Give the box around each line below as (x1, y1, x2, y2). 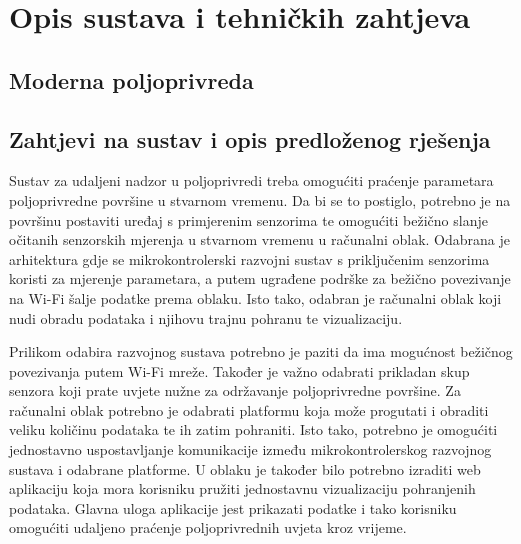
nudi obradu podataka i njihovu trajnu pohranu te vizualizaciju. (9, 307, 403, 328)
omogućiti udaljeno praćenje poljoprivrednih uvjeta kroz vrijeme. (9, 517, 407, 538)
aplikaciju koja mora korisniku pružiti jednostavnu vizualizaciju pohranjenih (9, 478, 476, 499)
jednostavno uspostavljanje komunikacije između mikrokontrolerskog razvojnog (9, 439, 492, 460)
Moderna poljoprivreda (9, 64, 254, 95)
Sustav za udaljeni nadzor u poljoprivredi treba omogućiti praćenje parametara (9, 170, 494, 191)
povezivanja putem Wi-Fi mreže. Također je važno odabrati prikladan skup (9, 360, 470, 381)
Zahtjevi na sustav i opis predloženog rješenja (9, 123, 491, 154)
